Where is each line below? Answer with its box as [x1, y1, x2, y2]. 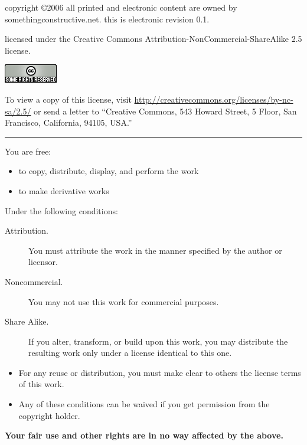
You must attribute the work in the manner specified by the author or [28, 244, 282, 256]
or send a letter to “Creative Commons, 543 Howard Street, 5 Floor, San [34, 104, 297, 117]
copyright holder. [18, 409, 80, 421]
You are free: [5, 145, 51, 157]
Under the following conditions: [5, 204, 118, 217]
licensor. [28, 256, 58, 268]
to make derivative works [18, 184, 109, 197]
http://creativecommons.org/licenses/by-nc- [134, 93, 293, 105]
